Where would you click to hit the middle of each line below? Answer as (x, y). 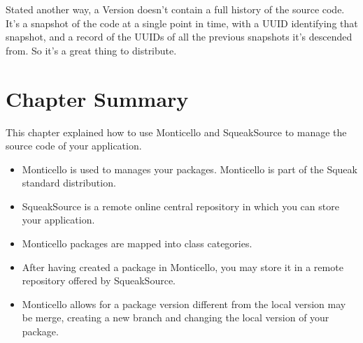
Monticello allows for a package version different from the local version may (184, 304)
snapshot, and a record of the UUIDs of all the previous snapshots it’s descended (179, 37)
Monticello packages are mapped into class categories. (137, 243)
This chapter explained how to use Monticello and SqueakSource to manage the (176, 132)
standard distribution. (69, 183)
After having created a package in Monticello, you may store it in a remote (183, 267)
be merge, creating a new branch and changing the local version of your (176, 318)
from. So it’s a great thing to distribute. (91, 50)
